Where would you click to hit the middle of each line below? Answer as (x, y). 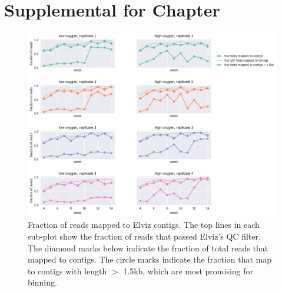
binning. (42, 282)
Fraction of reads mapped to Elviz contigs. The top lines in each (144, 225)
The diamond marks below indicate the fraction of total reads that (148, 248)
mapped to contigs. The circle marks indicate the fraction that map (150, 259)
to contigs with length (67, 271)
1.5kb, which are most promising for (188, 271)
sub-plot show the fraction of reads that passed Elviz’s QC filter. (144, 236)
